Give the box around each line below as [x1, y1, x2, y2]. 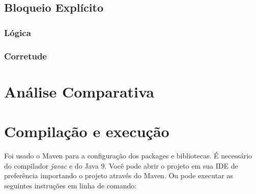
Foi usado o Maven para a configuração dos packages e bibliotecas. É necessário [4, 150, 252, 160]
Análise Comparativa [4, 81, 154, 102]
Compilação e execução [4, 121, 169, 142]
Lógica [4, 26, 31, 39]
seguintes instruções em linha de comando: [4, 180, 137, 190]
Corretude [4, 49, 47, 62]
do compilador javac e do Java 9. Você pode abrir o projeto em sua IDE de [4, 160, 238, 171]
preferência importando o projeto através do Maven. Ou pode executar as [4, 170, 233, 181]
